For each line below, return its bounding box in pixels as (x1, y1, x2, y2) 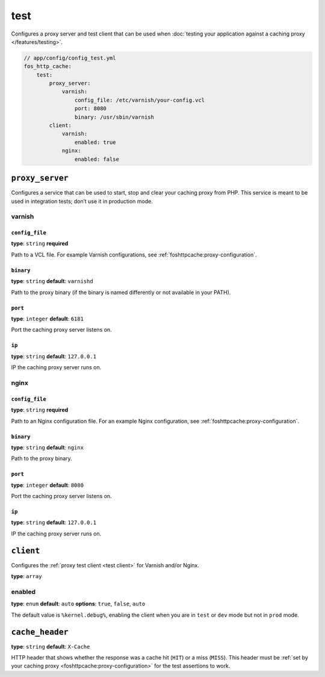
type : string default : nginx (11, 443, 84, 451)
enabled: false (74, 155, 120, 163)
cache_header (11, 627, 69, 637)
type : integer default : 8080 (11, 481, 84, 488)
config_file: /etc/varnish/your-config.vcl (74, 96, 205, 104)
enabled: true (74, 139, 117, 146)
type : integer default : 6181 (11, 315, 84, 322)
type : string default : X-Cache (11, 643, 90, 650)
